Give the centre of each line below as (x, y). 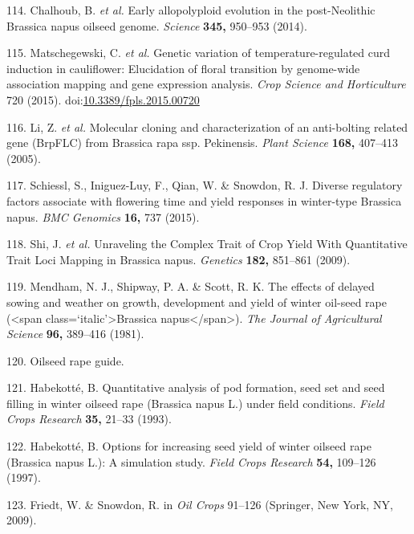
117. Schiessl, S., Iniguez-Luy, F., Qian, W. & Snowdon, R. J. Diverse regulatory (205, 185)
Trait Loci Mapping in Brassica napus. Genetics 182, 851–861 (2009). (179, 259)
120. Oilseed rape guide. (65, 360)
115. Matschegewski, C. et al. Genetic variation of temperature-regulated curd (199, 53)
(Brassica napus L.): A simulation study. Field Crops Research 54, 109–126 (191, 461)
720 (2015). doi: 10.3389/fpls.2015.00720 (103, 99)
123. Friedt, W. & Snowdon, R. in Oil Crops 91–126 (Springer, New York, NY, (200, 504)
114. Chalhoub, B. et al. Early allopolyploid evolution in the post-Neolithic (191, 10)
